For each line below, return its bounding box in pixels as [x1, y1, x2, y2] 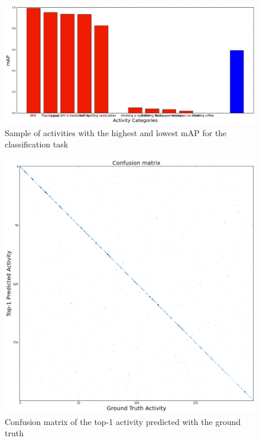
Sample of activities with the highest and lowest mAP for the [5, 126, 227, 139]
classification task [5, 138, 69, 150]
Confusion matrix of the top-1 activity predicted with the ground [5, 415, 241, 427]
